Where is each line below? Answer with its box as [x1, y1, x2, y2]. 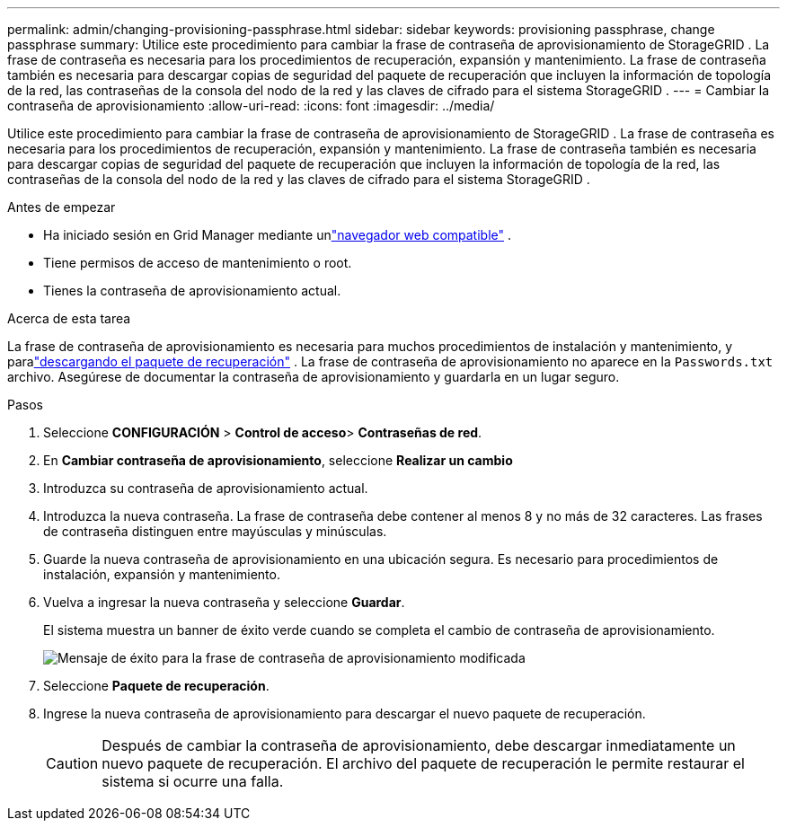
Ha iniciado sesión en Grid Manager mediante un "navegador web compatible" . [43, 227, 512, 242]
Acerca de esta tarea [7, 311, 131, 326]
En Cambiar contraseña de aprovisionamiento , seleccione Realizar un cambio [43, 453, 513, 468]
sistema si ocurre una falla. [102, 772, 284, 790]
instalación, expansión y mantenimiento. [43, 567, 280, 582]
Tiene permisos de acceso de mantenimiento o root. [43, 255, 352, 270]
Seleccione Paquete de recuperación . [43, 678, 270, 693]
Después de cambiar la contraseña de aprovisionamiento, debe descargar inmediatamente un [102, 736, 736, 754]
